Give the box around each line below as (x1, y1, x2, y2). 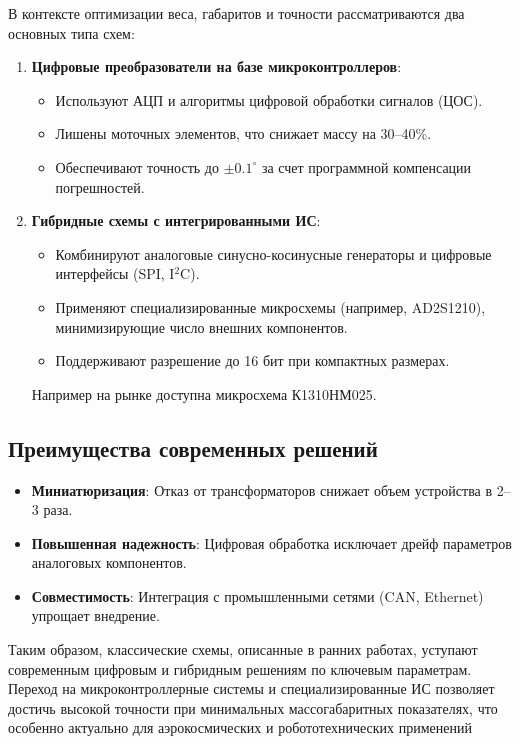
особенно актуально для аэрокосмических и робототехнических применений (8, 717, 473, 738)
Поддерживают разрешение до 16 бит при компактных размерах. (55, 350, 450, 371)
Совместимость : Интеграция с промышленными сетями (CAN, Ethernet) (31, 585, 484, 606)
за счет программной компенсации (261, 156, 472, 177)
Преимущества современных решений (8, 432, 378, 463)
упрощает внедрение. (31, 605, 160, 626)
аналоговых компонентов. (31, 552, 187, 573)
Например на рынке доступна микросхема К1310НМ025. (31, 383, 377, 404)
